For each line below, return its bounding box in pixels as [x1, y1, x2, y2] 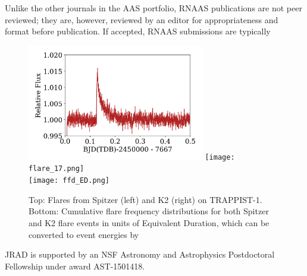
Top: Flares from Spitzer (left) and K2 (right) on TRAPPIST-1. [29, 193, 262, 205]
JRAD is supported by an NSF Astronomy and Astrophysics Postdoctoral [5, 248, 275, 261]
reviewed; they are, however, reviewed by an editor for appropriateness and [5, 13, 278, 26]
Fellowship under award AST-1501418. [5, 259, 145, 272]
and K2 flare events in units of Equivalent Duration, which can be [29, 216, 270, 229]
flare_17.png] [29, 164, 84, 173]
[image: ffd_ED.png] [29, 176, 110, 185]
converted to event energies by [29, 228, 139, 240]
